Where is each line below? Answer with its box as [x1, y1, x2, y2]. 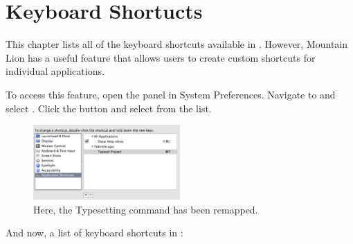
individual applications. [6, 64, 105, 78]
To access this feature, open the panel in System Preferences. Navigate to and [6, 87, 336, 101]
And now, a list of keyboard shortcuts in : [6, 225, 183, 240]
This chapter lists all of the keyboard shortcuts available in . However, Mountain [6, 37, 348, 51]
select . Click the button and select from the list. [6, 101, 212, 115]
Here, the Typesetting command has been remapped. [33, 202, 258, 216]
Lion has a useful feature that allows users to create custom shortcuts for [6, 50, 316, 64]
